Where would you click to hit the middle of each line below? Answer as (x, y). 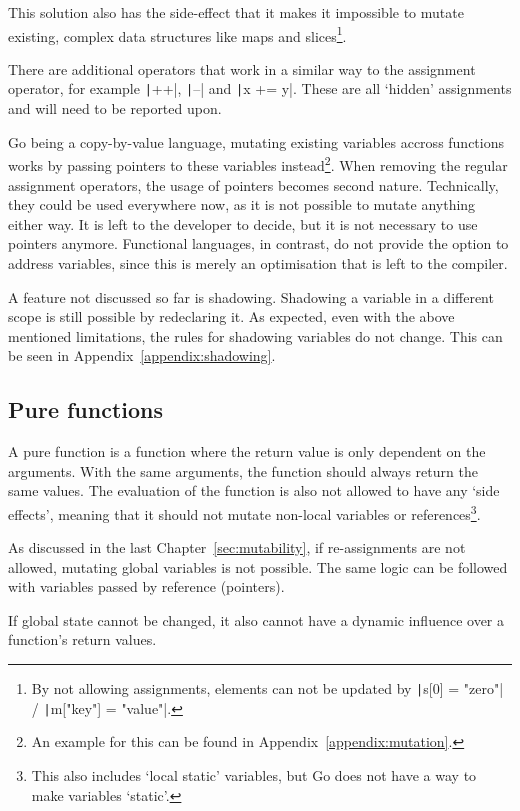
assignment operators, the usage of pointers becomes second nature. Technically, (253, 184)
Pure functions (86, 409)
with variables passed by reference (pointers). (146, 586)
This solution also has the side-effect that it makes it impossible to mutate (236, 12)
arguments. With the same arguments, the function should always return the (243, 470)
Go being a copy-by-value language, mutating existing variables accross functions (256, 141)
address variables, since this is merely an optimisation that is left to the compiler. (258, 262)
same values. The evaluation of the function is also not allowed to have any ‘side (254, 490)
